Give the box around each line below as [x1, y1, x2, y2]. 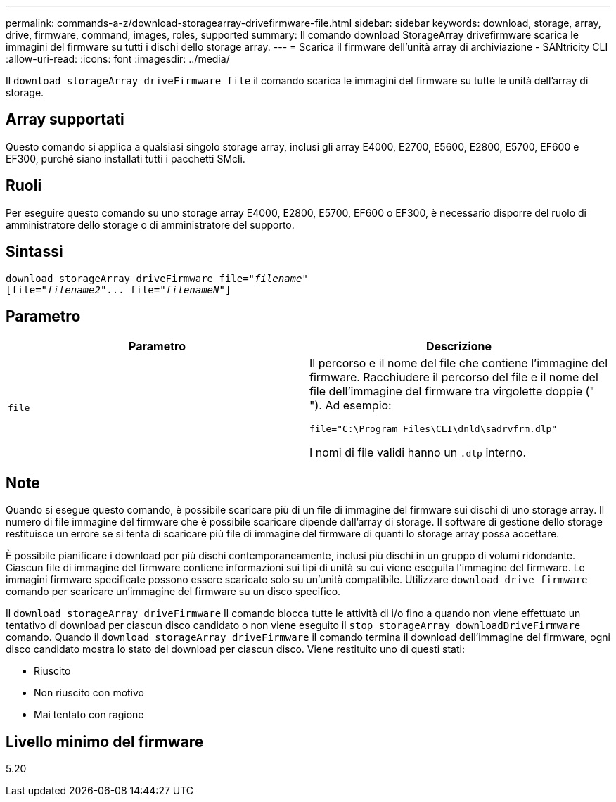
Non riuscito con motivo [34, 687, 145, 699]
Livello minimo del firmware [6, 732, 204, 751]
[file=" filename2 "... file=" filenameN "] [6, 284, 231, 295]
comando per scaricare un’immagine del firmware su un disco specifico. [6, 585, 341, 598]
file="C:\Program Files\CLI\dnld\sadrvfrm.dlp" [309, 424, 558, 435]
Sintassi [6, 243, 63, 261]
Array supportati [6, 110, 124, 129]
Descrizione [425, 339, 492, 354]
